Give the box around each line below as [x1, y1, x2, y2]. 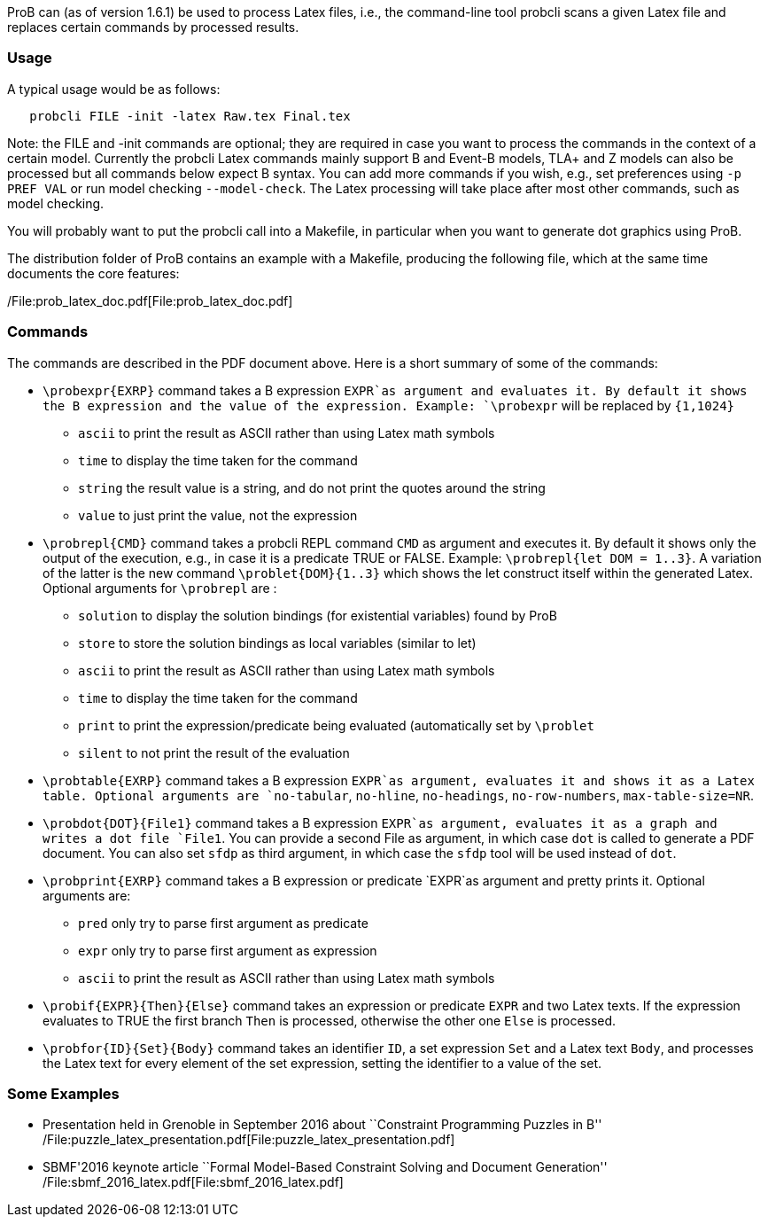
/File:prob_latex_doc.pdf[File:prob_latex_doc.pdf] [7, 292, 293, 308]
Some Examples [7, 1084, 120, 1103]
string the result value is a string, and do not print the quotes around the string [78, 479, 546, 495]
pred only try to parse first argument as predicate [78, 915, 368, 931]
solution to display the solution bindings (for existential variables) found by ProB [78, 607, 557, 623]
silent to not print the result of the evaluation [78, 745, 350, 760]
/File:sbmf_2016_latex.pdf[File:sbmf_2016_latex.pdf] [43, 1174, 344, 1190]
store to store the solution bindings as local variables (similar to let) [78, 635, 477, 651]
